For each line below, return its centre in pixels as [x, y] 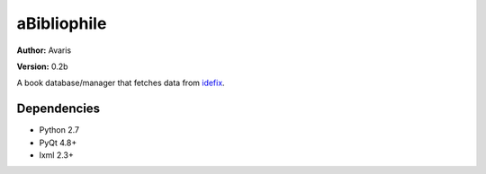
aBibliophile [62, 23]
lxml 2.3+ [56, 155]
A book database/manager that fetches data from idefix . [121, 83]
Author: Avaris [44, 50]
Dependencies [58, 109]
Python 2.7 [59, 130]
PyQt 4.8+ [58, 143]
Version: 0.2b [42, 66]
